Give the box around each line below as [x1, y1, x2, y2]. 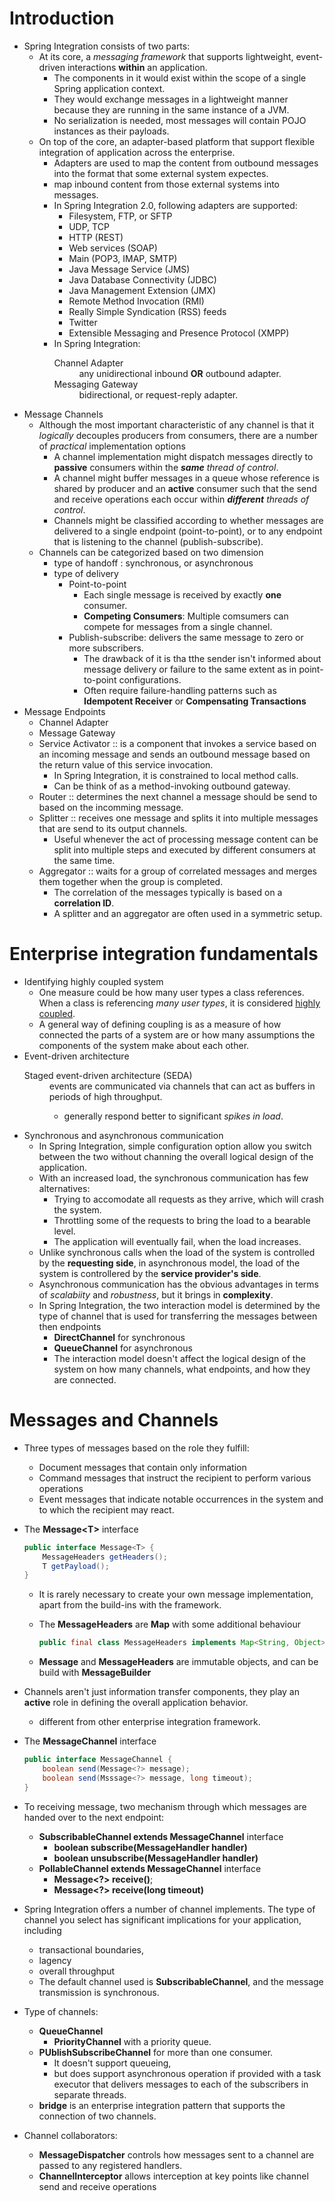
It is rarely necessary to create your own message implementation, [38, 1588, 314, 1601]
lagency [38, 1954, 72, 1966]
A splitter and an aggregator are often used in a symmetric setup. [53, 907, 323, 919]
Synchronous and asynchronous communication [23, 1129, 224, 1141]
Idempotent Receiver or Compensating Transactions [83, 695, 307, 707]
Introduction [9, 7, 115, 30]
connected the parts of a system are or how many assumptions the [38, 1028, 316, 1041]
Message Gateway [38, 727, 116, 739]
